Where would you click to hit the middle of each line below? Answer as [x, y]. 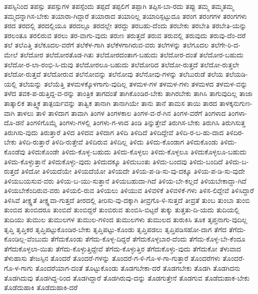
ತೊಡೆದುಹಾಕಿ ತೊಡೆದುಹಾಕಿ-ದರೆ [41, 287]
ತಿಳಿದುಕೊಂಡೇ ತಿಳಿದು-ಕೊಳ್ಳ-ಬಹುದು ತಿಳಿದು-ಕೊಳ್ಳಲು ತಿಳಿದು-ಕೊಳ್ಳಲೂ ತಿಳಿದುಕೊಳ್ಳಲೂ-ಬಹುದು [137, 151]
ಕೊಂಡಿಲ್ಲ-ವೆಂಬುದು [26, 239]
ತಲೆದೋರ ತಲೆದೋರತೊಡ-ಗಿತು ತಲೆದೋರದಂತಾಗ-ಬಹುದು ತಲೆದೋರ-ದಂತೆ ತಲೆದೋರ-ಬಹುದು [132, 54]
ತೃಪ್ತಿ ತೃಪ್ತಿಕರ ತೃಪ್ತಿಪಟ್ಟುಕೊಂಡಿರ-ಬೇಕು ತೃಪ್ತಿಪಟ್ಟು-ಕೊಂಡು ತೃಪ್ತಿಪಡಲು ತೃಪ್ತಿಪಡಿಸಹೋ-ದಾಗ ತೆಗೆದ [115, 229]
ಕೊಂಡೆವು [15, 151]
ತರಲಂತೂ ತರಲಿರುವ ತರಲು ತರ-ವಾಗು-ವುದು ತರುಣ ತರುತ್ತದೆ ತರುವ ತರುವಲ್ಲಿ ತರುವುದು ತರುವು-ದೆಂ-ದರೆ [125, 35]
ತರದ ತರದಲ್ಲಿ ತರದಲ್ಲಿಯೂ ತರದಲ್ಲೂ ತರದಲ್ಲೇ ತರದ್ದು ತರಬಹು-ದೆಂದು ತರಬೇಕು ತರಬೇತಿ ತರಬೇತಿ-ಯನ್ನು [126, 25]
